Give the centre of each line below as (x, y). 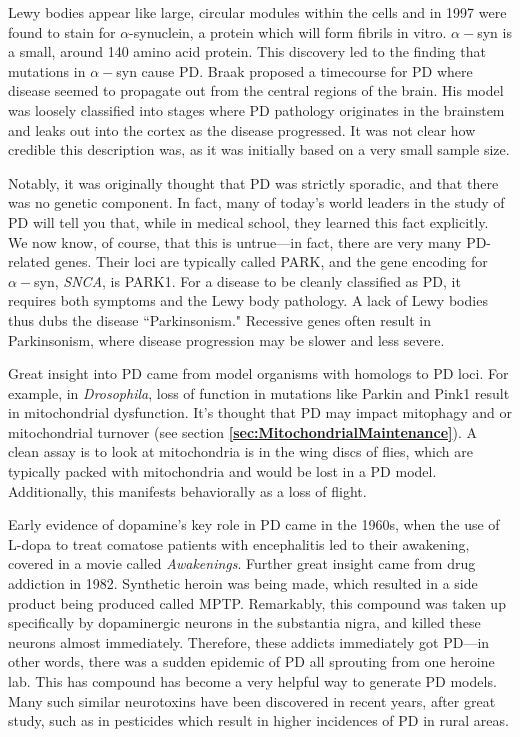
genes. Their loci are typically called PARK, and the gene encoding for (271, 261)
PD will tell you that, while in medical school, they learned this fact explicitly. (248, 221)
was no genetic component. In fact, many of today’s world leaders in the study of (256, 202)
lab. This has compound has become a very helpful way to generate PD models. (252, 681)
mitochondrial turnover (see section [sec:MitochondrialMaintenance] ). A (243, 431)
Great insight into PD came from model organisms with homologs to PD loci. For (258, 373)
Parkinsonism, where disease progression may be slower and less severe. (226, 339)
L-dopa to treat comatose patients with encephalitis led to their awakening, (239, 543)
